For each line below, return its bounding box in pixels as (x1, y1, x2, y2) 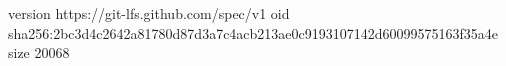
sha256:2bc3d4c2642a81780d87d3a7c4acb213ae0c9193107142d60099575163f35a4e (8, 22, 499, 43)
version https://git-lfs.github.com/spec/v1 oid (8, 3, 290, 23)
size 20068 (8, 42, 70, 63)
